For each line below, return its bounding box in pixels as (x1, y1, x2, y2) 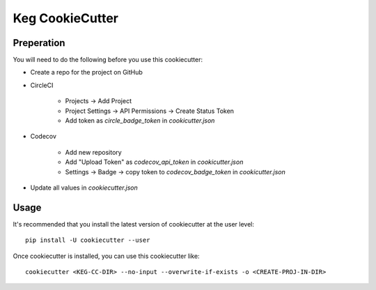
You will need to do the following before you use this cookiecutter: (13, 56, 203, 64)
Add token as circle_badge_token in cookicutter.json (65, 116, 215, 125)
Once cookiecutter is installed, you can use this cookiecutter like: (13, 252, 200, 260)
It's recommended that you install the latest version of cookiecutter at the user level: (13, 220, 254, 228)
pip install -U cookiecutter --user (25, 236, 150, 244)
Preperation (13, 37, 65, 49)
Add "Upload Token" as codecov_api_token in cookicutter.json (65, 158, 244, 167)
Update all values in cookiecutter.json (30, 183, 139, 192)
